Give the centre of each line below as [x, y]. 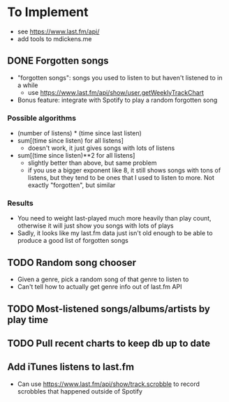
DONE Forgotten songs [58, 61]
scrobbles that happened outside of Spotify [80, 391]
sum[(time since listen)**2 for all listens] [76, 156]
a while [28, 85]
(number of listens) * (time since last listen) [79, 133]
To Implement [48, 12]
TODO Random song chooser [72, 262]
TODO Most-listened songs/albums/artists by [109, 309]
